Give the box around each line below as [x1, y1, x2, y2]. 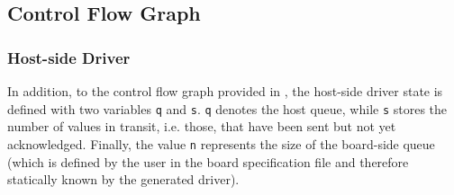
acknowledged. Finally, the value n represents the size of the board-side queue [7, 134, 435, 153]
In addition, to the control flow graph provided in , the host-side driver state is [7, 82, 443, 100]
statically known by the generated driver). [7, 170, 240, 189]
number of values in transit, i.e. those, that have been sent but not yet [7, 117, 396, 136]
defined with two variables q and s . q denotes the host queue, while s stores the [7, 99, 448, 118]
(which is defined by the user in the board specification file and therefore [7, 152, 409, 171]
